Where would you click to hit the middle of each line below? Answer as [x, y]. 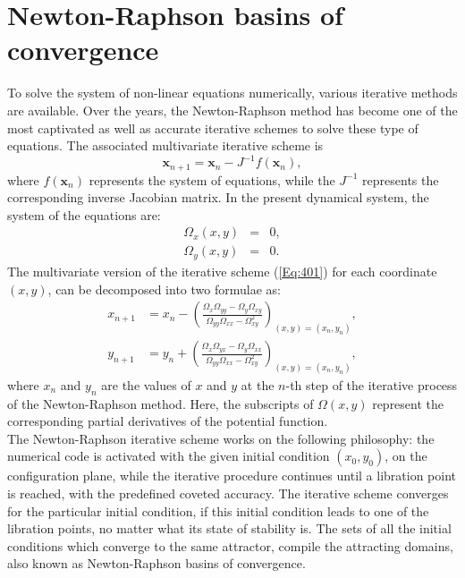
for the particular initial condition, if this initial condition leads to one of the [218, 510]
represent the [408, 403]
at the [258, 384]
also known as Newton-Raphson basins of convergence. [156, 563]
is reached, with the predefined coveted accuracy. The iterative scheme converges [228, 493]
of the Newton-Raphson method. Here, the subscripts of [161, 403]
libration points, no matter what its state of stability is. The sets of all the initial [229, 528]
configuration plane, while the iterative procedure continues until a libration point [232, 476]
